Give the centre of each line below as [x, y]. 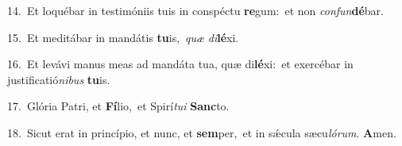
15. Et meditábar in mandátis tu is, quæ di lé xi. [123, 37]
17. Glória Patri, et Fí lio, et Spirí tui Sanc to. [118, 106]
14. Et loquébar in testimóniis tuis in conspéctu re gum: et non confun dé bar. [195, 10]
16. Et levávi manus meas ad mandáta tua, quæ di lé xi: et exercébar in [180, 64]
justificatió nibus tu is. [59, 79]
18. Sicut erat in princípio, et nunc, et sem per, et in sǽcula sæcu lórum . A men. [202, 132]
